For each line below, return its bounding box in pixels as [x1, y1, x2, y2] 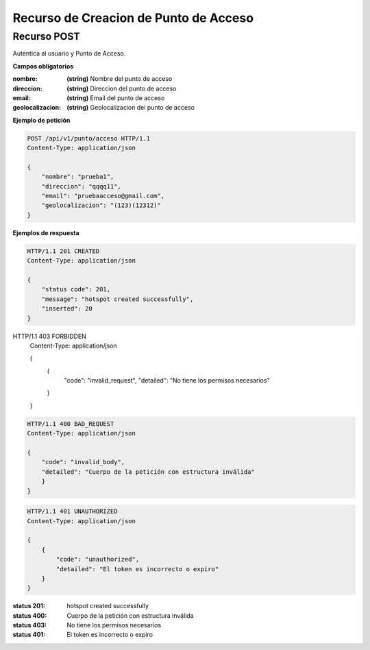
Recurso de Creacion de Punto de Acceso [12, 10, 254, 25]
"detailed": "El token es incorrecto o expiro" [56, 565, 219, 573]
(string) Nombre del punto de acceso [66, 75, 173, 83]
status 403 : [12, 621, 47, 629]
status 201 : [12, 602, 46, 610]
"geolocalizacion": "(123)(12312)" [41, 202, 161, 209]
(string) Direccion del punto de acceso [66, 84, 177, 93]
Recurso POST [12, 30, 80, 43]
